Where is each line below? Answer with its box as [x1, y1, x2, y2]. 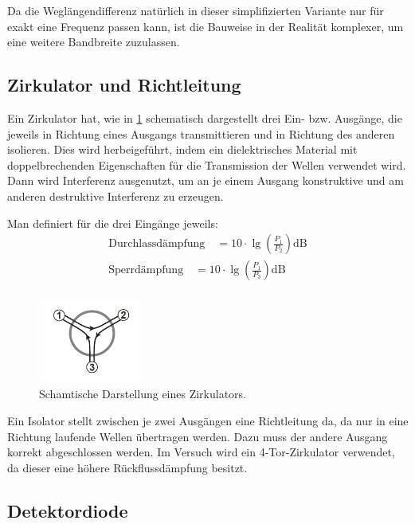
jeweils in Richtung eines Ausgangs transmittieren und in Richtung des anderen [7, 125, 395, 142]
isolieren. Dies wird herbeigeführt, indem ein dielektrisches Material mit [7, 141, 358, 158]
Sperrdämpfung [108, 264, 184, 276]
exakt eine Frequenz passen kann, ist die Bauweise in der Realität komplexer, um [7, 18, 404, 34]
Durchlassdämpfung [108, 238, 206, 250]
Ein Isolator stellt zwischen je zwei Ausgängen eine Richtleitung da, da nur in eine [7, 412, 409, 428]
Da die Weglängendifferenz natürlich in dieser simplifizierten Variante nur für [7, 2, 384, 18]
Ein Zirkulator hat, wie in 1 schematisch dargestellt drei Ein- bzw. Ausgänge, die [7, 109, 402, 126]
